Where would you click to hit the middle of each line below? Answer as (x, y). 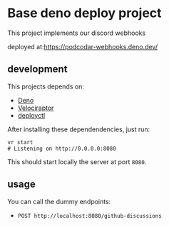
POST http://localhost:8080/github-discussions (89, 216)
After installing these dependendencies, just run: (79, 129)
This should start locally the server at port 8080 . (77, 161)
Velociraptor (36, 108)
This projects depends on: (46, 86)
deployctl (31, 115)
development (37, 69)
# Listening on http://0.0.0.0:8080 (62, 148)
